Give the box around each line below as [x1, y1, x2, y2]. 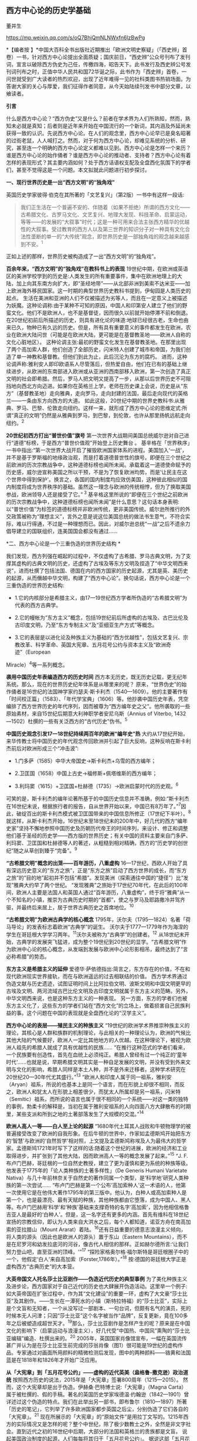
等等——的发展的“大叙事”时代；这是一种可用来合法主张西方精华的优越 [20, 218, 190, 225]
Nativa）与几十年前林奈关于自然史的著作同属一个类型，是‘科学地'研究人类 [6, 1174, 184, 1181]
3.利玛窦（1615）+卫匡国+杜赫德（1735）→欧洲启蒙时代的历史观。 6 [14, 781, 179, 790]
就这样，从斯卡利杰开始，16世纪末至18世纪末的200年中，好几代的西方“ [6, 817, 178, 825]
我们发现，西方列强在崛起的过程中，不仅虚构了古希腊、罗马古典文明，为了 [6, 552, 186, 559]
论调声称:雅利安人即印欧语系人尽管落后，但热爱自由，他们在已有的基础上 [6, 361, 183, 368]
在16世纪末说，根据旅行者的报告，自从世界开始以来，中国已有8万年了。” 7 [6, 801, 181, 810]
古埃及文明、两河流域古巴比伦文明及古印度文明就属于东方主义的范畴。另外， [6, 987, 191, 995]
